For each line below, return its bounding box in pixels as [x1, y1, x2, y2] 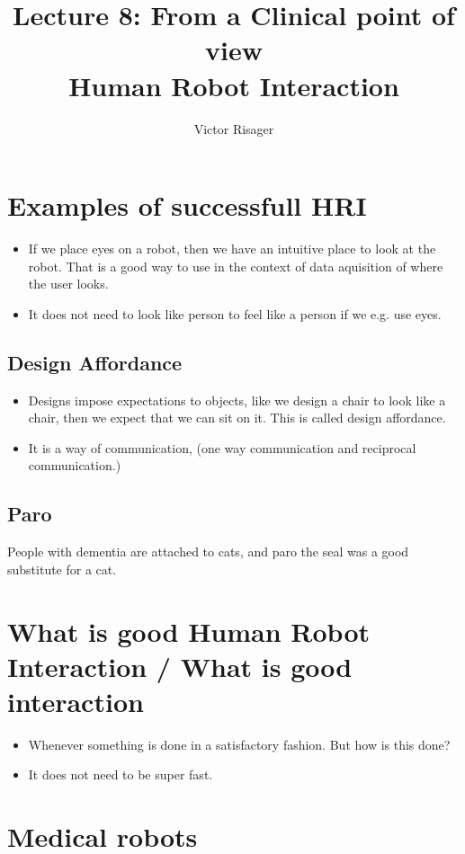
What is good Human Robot [7, 612, 371, 649]
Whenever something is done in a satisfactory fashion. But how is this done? [28, 734, 451, 753]
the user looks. [28, 274, 109, 293]
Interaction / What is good [7, 647, 353, 684]
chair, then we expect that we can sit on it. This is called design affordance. [28, 408, 446, 427]
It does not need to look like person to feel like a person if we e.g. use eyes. [28, 304, 442, 323]
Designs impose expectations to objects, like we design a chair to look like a [28, 390, 446, 409]
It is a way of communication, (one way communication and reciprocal [28, 438, 416, 457]
